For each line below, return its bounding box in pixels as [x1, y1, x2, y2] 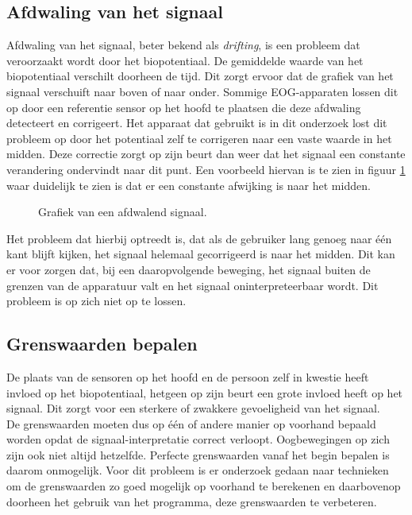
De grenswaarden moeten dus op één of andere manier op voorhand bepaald [6, 415, 376, 432]
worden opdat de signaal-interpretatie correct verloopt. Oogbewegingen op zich [6, 431, 390, 447]
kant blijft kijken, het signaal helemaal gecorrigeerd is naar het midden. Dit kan [6, 246, 395, 262]
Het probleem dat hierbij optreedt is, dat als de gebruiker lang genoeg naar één [6, 230, 392, 246]
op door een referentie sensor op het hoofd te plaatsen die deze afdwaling [6, 99, 361, 115]
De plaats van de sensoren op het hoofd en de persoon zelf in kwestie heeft [6, 368, 369, 385]
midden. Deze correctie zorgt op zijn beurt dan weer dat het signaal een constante [6, 145, 406, 162]
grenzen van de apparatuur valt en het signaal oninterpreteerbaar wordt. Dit [6, 277, 379, 293]
